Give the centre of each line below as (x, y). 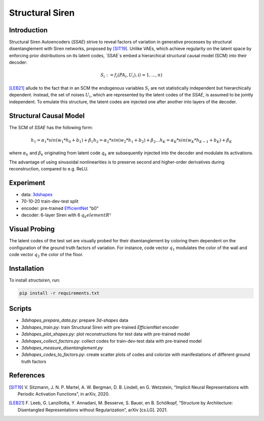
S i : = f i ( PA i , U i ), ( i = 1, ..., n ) (132, 76)
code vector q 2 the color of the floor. (46, 255)
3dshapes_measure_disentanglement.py (62, 348)
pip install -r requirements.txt (59, 293)
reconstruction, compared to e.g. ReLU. (49, 169)
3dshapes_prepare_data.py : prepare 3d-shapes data (75, 320)
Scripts (20, 309)
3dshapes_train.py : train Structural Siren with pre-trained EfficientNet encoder (100, 327)
